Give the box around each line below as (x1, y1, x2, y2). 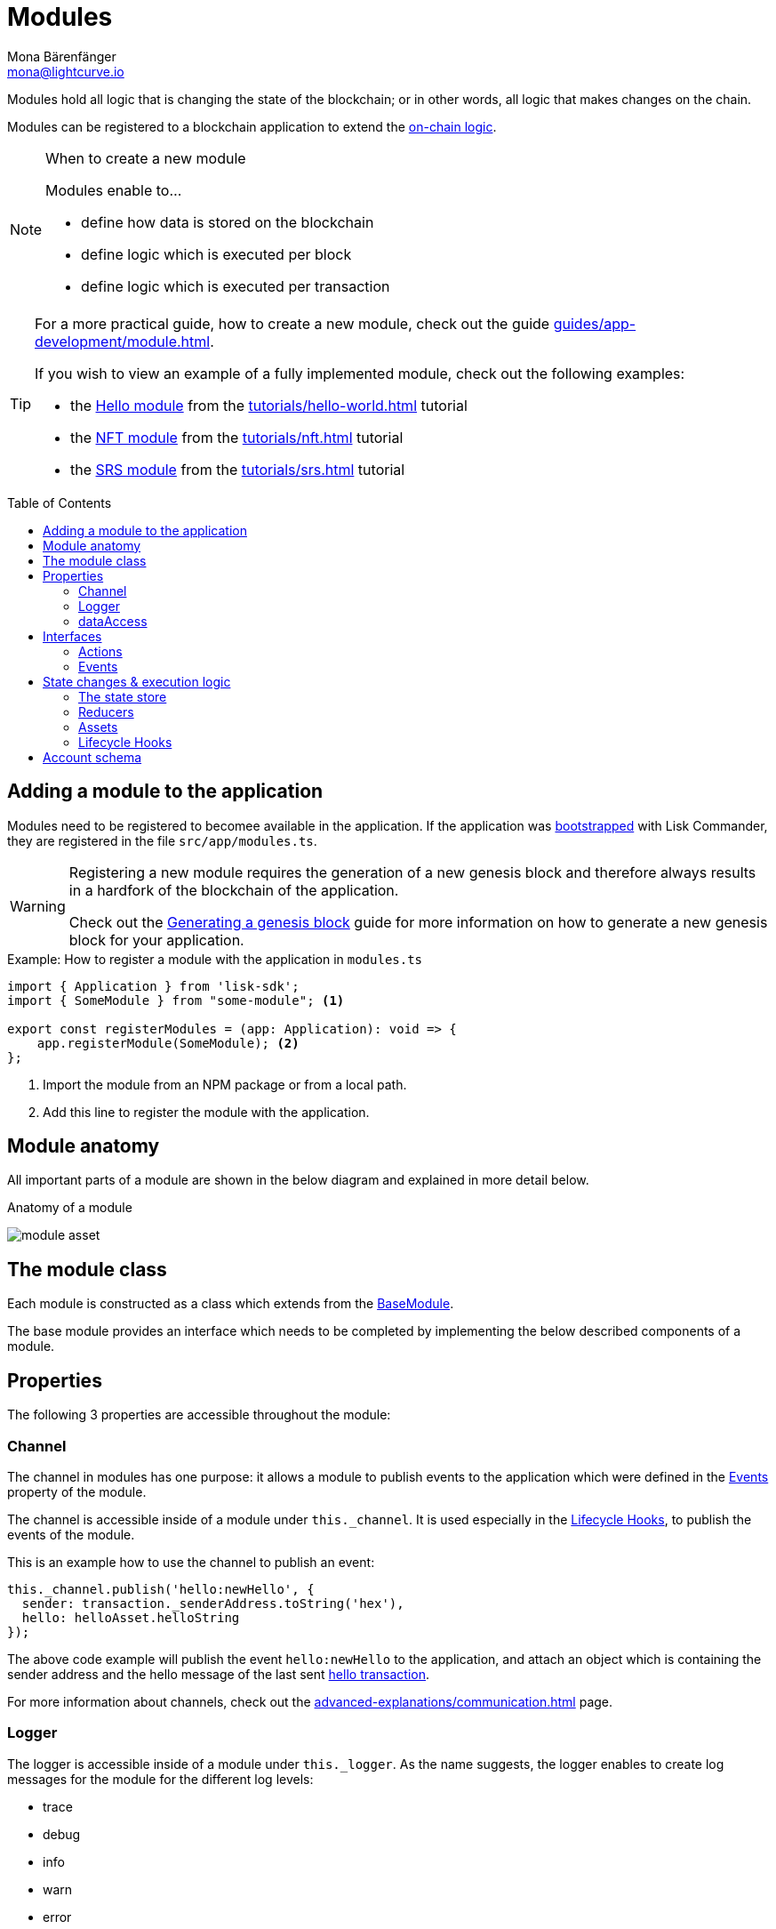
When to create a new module (45, 149, 246, 167)
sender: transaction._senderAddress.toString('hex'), (21, 1595, 404, 1611)
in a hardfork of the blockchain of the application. (68, 880, 399, 899)
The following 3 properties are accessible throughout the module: (7, 1407, 391, 1423)
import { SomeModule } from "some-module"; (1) (7, 993, 345, 1008)
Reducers (78, 703, 134, 719)
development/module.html (35, 332, 211, 350)
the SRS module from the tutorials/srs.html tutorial (70, 460, 405, 478)
